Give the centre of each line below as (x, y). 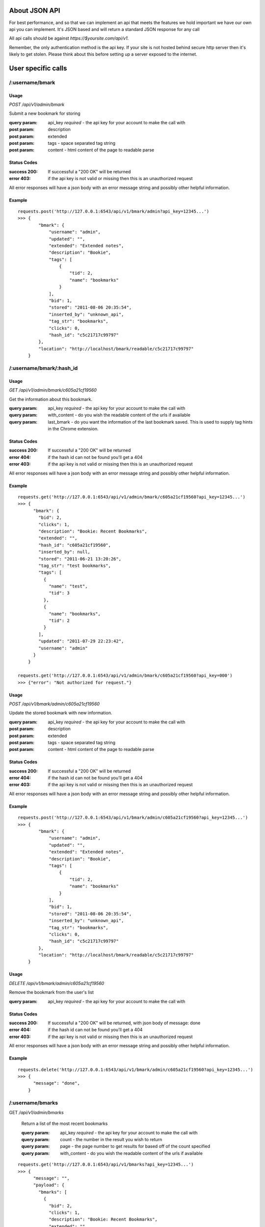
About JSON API (35, 11)
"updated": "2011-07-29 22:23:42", (81, 641)
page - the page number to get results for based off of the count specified (135, 1147)
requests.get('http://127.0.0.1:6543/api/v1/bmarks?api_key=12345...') (106, 1165)
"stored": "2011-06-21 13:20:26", (80, 559)
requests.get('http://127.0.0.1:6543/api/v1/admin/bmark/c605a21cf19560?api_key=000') (125, 676)
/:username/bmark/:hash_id (43, 368)
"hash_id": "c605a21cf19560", (75, 545)
